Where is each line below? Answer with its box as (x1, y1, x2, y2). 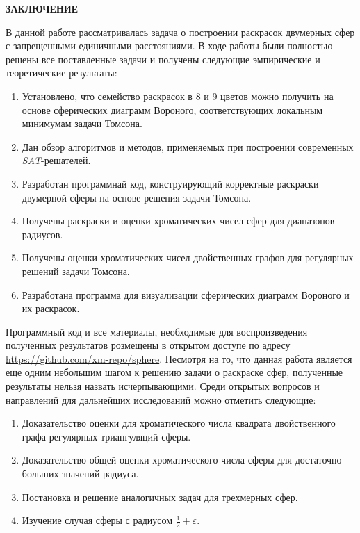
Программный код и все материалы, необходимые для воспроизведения (6, 324, 308, 338)
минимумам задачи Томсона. (22, 116, 142, 131)
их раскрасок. (22, 301, 80, 315)
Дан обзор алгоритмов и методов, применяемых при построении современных (22, 139, 354, 154)
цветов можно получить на (220, 88, 334, 103)
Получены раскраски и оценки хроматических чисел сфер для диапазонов (22, 213, 335, 228)
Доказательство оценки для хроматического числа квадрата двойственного (22, 416, 336, 430)
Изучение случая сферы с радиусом (22, 513, 173, 527)
